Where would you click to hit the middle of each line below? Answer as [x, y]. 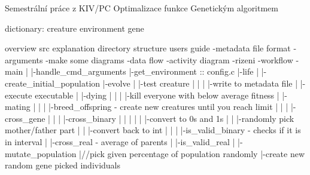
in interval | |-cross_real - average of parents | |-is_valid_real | [120, 141]
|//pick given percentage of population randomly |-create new [192, 153]
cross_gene [25, 118]
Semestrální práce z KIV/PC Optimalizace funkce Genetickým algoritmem [142, 8]
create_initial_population [53, 83]
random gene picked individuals [63, 165]
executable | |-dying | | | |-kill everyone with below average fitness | [157, 95]
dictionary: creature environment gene [75, 28]
